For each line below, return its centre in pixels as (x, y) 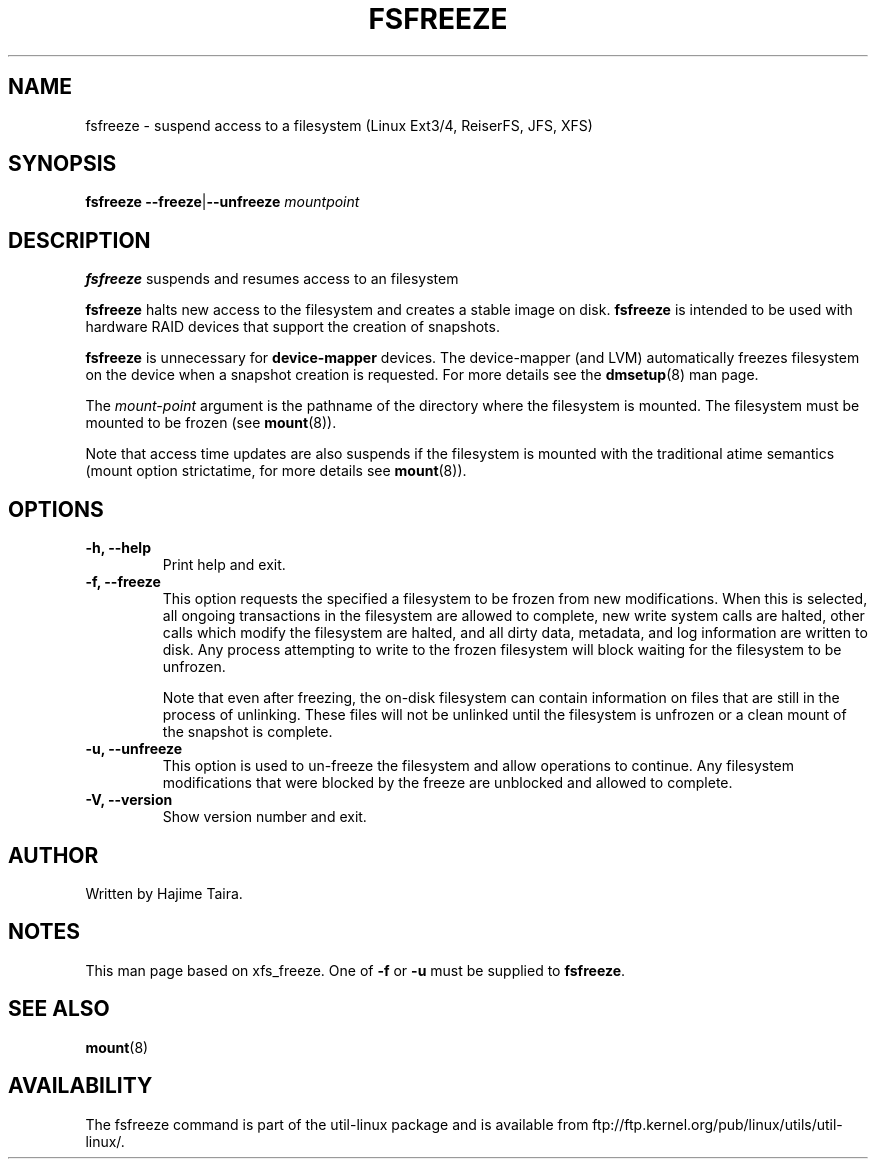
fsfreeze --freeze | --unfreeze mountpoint (222, 202)
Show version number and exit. (264, 817)
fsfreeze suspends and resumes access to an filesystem (272, 279)
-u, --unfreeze (134, 749)
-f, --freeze (123, 582)
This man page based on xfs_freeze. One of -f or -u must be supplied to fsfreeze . (355, 970)
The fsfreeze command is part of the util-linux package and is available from (337, 1124)
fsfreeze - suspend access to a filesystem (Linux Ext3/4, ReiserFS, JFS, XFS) (339, 125)
